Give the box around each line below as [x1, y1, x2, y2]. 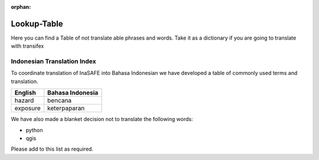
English [14, 89, 37, 97]
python [25, 126, 43, 133]
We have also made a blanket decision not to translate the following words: [11, 116, 193, 123]
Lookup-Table [11, 18, 63, 29]
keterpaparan [47, 104, 85, 112]
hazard [14, 96, 34, 105]
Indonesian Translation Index [11, 57, 96, 66]
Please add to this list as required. [11, 145, 94, 153]
